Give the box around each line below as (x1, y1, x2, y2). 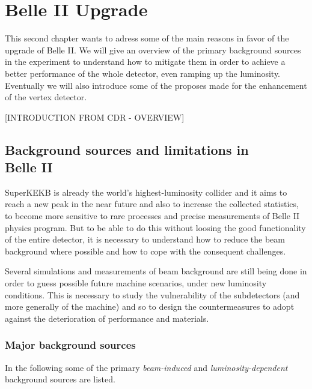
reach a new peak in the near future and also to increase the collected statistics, (5, 198, 299, 210)
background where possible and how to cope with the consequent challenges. (5, 244, 286, 257)
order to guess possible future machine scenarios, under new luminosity (5, 277, 267, 289)
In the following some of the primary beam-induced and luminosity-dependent (5, 361, 288, 373)
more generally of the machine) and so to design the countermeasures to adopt (5, 300, 295, 313)
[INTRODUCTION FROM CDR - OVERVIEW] (5, 110, 185, 123)
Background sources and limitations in (5, 140, 249, 158)
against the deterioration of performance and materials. (5, 312, 209, 324)
